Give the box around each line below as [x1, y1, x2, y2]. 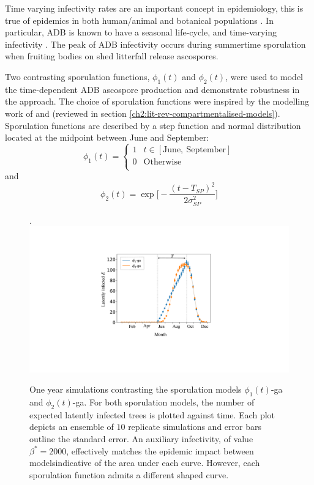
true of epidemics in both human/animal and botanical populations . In [5, 13, 274, 26]
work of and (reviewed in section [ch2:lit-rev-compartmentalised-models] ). [5, 106, 280, 119]
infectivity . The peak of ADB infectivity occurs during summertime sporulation [5, 37, 306, 50]
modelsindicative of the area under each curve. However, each [29, 456, 260, 469]
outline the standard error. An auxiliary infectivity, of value [29, 432, 253, 445]
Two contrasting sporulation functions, [5, 70, 150, 83]
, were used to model [225, 70, 304, 83]
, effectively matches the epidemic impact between [66, 444, 254, 457]
